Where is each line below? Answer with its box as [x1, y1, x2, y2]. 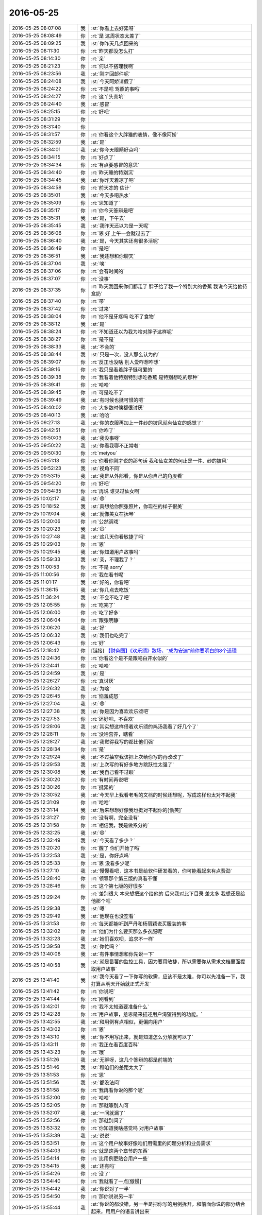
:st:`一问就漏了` [91, 1110, 126, 1116]
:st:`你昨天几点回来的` [91, 40, 140, 47]
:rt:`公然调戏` [91, 518, 120, 525]
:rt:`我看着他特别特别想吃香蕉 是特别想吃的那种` [91, 374, 199, 381]
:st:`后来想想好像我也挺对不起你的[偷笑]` [91, 807, 183, 814]
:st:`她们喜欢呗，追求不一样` [91, 936, 155, 942]
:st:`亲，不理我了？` [91, 556, 135, 563]
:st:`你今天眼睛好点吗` [91, 146, 140, 153]
